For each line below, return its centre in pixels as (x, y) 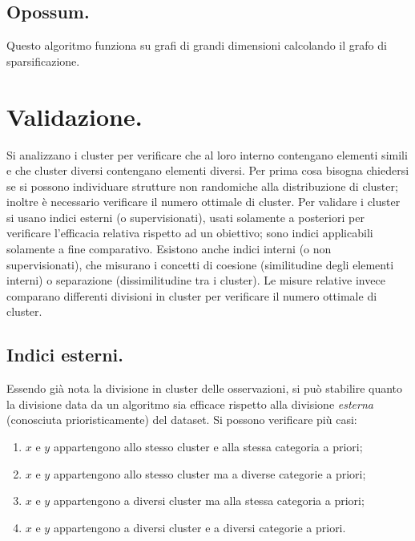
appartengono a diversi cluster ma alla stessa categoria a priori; (209, 501)
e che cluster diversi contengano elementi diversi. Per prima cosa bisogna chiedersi (208, 170)
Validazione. (75, 116)
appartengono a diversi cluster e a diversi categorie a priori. (199, 527)
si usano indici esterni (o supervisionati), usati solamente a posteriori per (185, 217)
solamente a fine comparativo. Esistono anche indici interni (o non (169, 249)
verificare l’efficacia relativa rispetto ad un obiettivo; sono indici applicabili (190, 233)
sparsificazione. (43, 61)
